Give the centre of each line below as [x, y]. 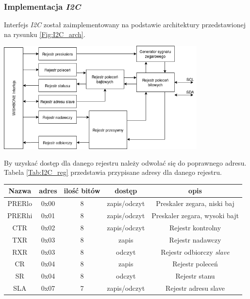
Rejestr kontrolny [195, 227]
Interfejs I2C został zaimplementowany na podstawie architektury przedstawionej [125, 25]
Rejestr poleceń [195, 264]
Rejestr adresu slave [195, 288]
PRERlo [20, 203]
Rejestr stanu [195, 276]
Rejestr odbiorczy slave [195, 252]
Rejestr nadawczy [195, 239]
